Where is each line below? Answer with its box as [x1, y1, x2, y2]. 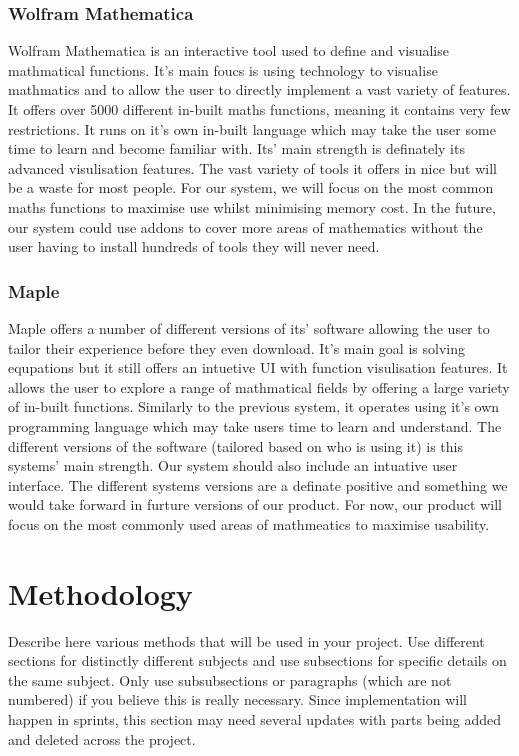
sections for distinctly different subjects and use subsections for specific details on [8, 650, 507, 671]
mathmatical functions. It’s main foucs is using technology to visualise [8, 59, 438, 80]
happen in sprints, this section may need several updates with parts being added [8, 709, 502, 729]
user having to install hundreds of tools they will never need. [8, 236, 380, 257]
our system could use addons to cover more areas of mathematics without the [8, 216, 483, 237]
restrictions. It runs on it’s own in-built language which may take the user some [8, 118, 496, 139]
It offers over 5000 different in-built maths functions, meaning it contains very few [8, 99, 511, 119]
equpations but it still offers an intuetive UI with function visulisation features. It [8, 357, 508, 378]
